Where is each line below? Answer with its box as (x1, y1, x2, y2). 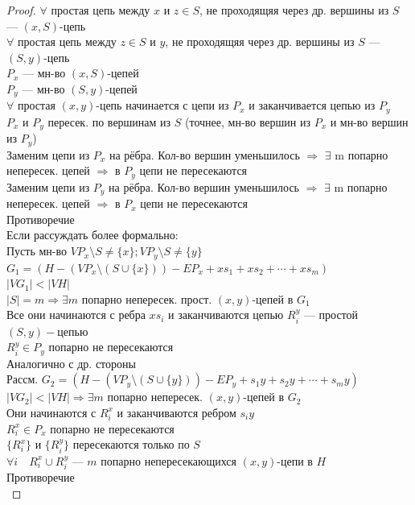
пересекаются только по (72, 436, 190, 453)
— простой (303, 306, 359, 323)
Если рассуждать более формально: (6, 226, 179, 243)
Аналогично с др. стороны (6, 354, 136, 371)
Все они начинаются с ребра (6, 306, 146, 323)
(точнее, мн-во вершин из (185, 113, 310, 130)
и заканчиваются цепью (168, 306, 284, 323)
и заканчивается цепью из (249, 97, 376, 114)
